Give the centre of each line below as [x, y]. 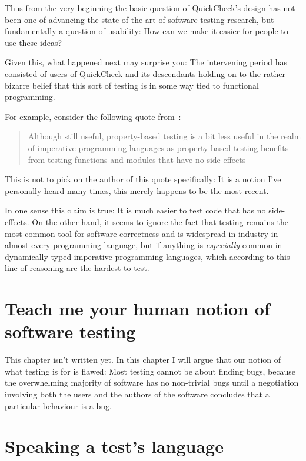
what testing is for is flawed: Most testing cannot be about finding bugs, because [150, 371]
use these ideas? [34, 42]
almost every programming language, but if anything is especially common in [144, 245]
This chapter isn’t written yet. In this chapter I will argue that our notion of [143, 360]
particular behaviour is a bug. [58, 405]
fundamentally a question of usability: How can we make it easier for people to [147, 31]
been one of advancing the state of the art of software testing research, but [139, 19]
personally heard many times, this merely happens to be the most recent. [137, 190]
